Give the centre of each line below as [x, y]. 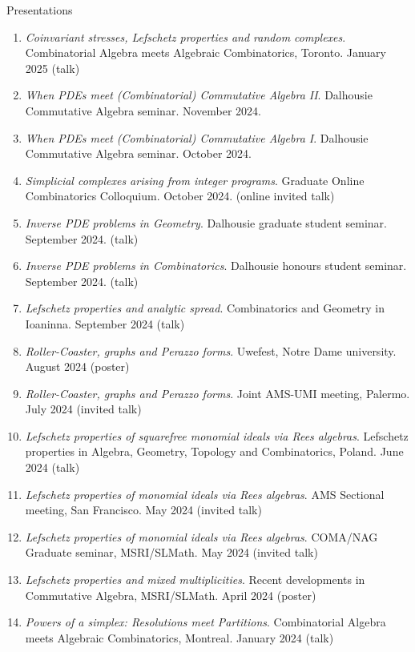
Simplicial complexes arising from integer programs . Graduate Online [195, 180]
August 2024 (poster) [77, 366]
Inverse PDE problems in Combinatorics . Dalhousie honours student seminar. [216, 266]
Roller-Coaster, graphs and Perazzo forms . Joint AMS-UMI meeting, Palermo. [218, 393]
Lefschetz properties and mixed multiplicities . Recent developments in [195, 580]
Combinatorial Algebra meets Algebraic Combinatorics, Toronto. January [205, 52]
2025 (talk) [52, 68]
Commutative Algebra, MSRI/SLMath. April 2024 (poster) [171, 595]
